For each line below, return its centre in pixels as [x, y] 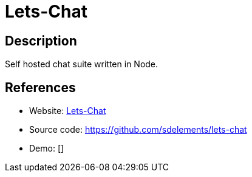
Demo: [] [47, 149]
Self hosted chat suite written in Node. [82, 64]
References [40, 87]
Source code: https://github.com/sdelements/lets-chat [138, 130]
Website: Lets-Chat [68, 111]
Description [41, 41]
